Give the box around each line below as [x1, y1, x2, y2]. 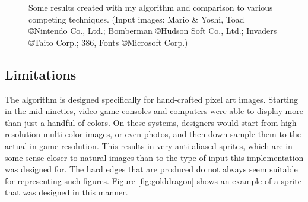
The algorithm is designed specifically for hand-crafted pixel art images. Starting [5, 93, 299, 105]
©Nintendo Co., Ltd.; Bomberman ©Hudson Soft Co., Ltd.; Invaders [28, 24, 277, 37]
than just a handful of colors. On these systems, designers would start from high [5, 116, 297, 128]
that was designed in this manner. [5, 186, 128, 198]
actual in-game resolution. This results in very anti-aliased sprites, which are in [5, 139, 293, 151]
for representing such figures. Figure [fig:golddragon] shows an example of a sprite [5, 174, 301, 187]
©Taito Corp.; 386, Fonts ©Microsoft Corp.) [28, 36, 188, 48]
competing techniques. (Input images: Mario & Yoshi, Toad [28, 12, 245, 25]
